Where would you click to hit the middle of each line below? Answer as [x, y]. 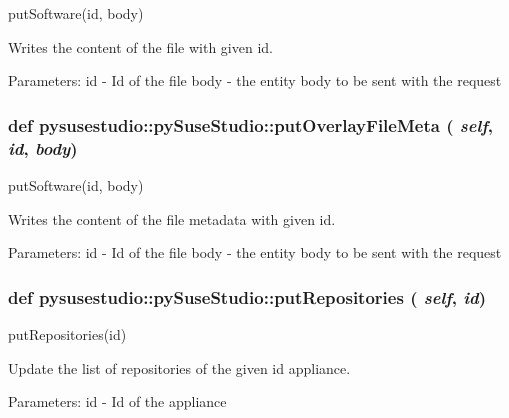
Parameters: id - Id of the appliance [117, 401]
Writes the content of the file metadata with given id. [172, 218]
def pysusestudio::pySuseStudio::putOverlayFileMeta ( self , [251, 124]
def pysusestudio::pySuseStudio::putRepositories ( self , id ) [247, 296]
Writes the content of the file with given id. [140, 46]
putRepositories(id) [67, 333]
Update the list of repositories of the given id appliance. [179, 367]
